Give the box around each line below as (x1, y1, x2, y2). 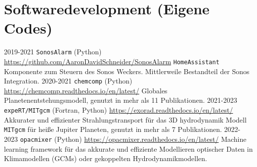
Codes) (4, 18, 53, 38)
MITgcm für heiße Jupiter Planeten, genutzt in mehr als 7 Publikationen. (4, 124, 222, 134)
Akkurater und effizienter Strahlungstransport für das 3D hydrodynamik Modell (4, 114, 247, 125)
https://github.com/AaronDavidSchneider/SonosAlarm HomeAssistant (4, 56, 219, 66)
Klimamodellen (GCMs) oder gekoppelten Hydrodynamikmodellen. (4, 153, 207, 164)
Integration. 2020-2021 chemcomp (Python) (4, 76, 132, 86)
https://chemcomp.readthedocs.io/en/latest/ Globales (4, 85, 168, 95)
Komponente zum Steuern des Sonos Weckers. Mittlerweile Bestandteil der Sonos (4, 66, 250, 76)
